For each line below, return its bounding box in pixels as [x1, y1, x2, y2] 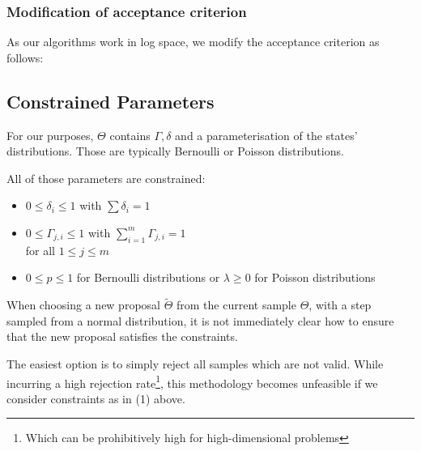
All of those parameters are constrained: [6, 169, 206, 186]
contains [109, 126, 151, 143]
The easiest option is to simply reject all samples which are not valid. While [6, 355, 384, 372]
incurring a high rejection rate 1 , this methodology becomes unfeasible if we [6, 372, 378, 391]
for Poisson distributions [254, 269, 376, 286]
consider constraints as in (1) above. [6, 389, 185, 406]
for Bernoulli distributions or [76, 269, 220, 286]
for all [25, 241, 56, 258]
